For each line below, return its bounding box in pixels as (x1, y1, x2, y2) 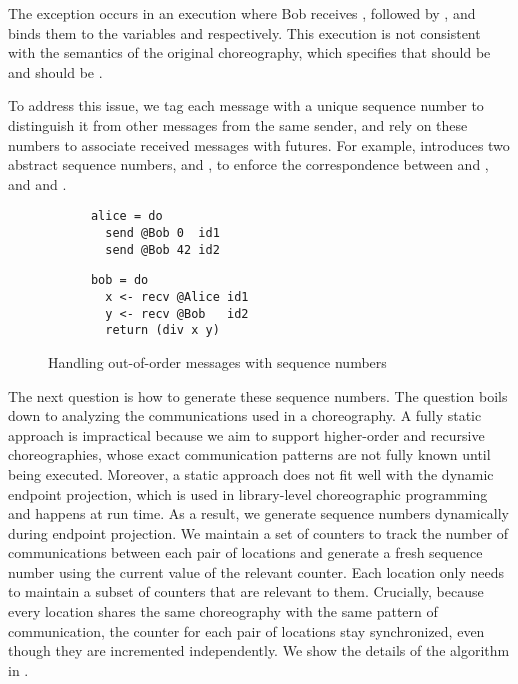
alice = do (90, 209, 163, 224)
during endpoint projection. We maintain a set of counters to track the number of (8, 522, 509, 543)
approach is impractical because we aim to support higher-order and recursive (8, 424, 485, 445)
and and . (8, 173, 67, 194)
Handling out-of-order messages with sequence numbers (48, 351, 387, 372)
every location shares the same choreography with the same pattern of (8, 601, 438, 622)
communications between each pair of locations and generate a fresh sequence (8, 542, 483, 563)
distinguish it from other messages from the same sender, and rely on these (8, 114, 468, 135)
